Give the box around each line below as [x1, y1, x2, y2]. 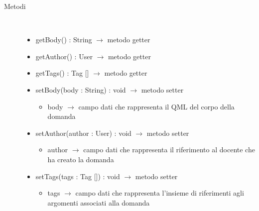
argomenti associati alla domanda [47, 197, 150, 208]
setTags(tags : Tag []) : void [35, 171, 120, 181]
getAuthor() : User [35, 51, 93, 61]
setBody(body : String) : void [35, 84, 126, 95]
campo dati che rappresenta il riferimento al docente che [83, 144, 255, 155]
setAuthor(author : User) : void [35, 127, 131, 138]
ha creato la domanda [47, 154, 114, 164]
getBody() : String [35, 34, 92, 45]
